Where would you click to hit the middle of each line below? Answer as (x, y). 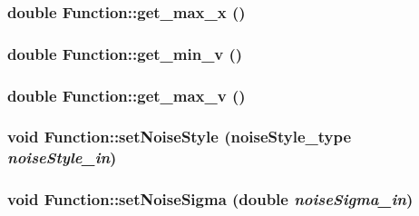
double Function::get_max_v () (127, 95)
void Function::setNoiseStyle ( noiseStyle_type (180, 137)
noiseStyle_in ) (62, 157)
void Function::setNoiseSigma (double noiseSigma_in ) (210, 199)
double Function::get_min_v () (125, 53)
